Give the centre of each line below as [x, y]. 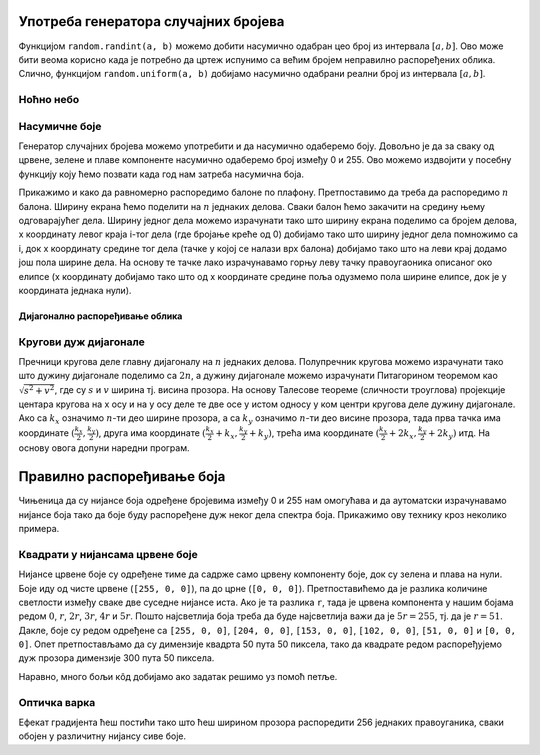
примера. [39, 528]
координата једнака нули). [75, 290]
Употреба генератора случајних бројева [151, 21]
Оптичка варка [57, 702]
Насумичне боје [60, 126]
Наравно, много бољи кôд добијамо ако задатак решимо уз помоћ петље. [178, 676]
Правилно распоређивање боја [122, 476]
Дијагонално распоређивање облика [100, 316]
